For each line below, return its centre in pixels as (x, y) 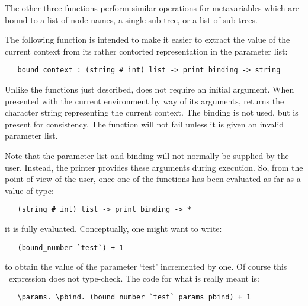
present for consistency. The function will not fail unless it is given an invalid (145, 124)
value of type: (29, 190)
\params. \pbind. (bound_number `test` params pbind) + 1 (134, 297)
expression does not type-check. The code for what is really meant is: (134, 278)
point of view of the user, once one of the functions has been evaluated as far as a (153, 179)
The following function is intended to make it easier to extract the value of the (147, 39)
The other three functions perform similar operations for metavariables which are (152, 8)
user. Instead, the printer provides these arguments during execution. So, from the (154, 167)
